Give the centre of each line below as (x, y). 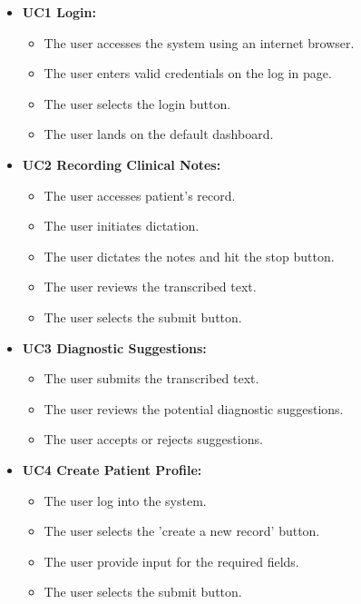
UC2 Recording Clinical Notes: (122, 164)
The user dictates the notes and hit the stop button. (189, 256)
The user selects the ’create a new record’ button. (182, 531)
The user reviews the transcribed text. (150, 287)
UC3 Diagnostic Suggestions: (114, 347)
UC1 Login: (59, 12)
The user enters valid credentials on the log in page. (188, 73)
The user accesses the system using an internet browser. (199, 42)
